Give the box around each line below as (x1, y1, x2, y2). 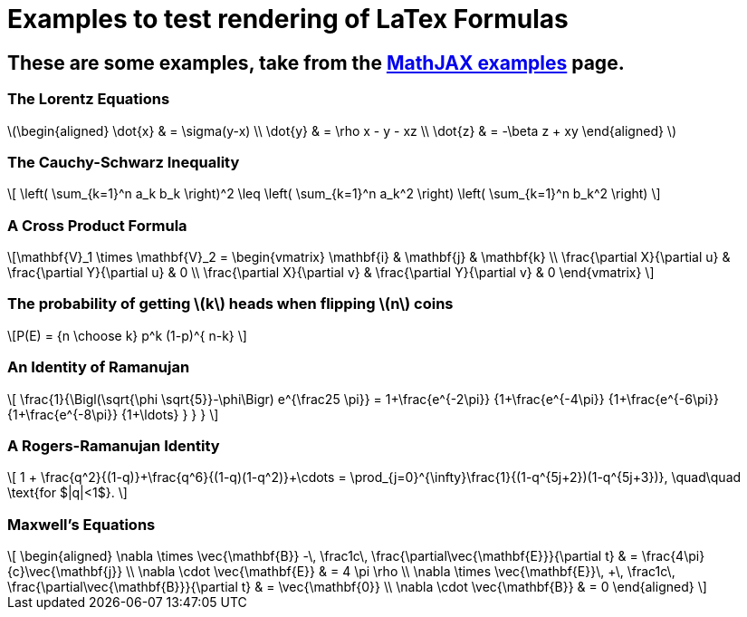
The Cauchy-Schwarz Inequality (7, 152, 240, 171)
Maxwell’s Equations (7, 515, 156, 534)
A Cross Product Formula (7, 216, 187, 235)
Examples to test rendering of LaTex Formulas (7, 4, 569, 34)
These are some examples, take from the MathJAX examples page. (7, 51, 625, 74)
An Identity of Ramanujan (7, 358, 190, 377)
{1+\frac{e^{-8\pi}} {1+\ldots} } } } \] (7, 406, 219, 422)
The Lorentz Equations (7, 90, 170, 109)
